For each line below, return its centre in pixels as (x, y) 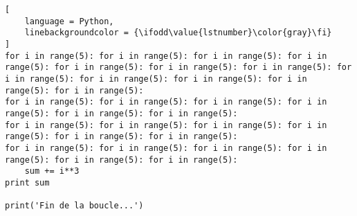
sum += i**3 (52, 171)
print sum (27, 182)
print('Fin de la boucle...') (74, 206)
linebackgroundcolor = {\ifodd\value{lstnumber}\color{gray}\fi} (178, 33)
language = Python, (69, 21)
